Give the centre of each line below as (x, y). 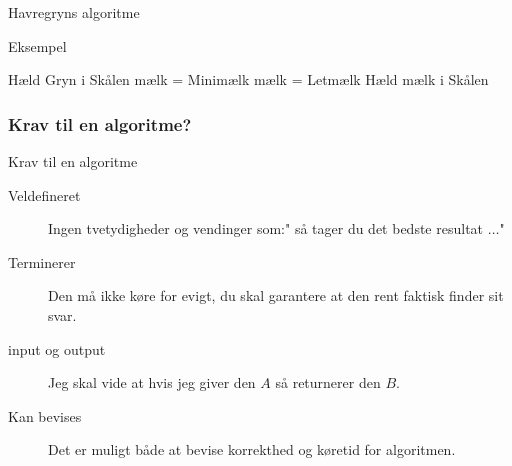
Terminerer (42, 261)
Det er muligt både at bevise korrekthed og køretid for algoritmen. (252, 449)
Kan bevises (45, 415)
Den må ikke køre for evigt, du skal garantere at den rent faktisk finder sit (276, 295)
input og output (57, 348)
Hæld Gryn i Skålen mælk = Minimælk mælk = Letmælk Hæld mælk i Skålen (248, 79)
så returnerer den (328, 382)
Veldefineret (44, 194)
